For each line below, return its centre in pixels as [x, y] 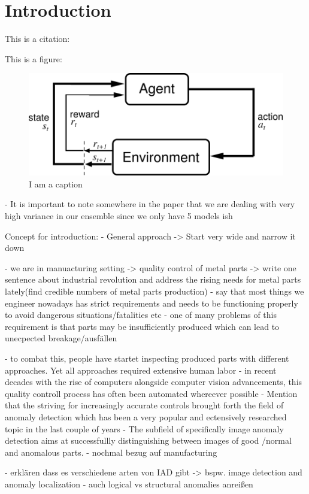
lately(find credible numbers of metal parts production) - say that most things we [154, 291]
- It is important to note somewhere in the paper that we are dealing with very [150, 204]
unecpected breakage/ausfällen [61, 338]
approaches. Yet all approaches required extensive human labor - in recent [141, 370]
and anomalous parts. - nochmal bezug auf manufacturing [111, 452]
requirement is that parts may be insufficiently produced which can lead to [142, 326]
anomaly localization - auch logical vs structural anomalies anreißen [129, 484]
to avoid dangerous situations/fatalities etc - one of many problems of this [141, 315]
